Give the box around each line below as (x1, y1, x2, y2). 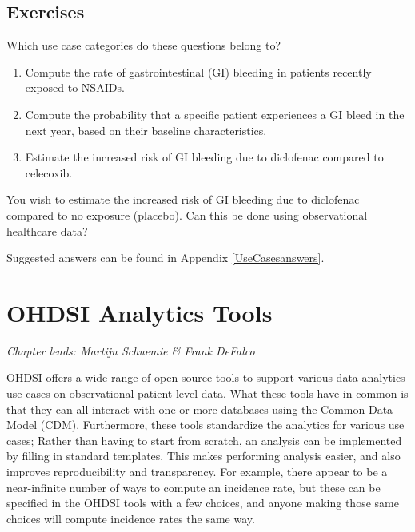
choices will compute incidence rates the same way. (6, 510, 255, 526)
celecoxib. (25, 164, 73, 181)
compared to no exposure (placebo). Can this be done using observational (6, 206, 368, 223)
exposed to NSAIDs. (25, 79, 125, 96)
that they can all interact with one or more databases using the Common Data (6, 400, 393, 417)
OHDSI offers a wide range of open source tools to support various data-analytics (6, 369, 405, 386)
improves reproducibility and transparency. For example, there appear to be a (6, 463, 388, 480)
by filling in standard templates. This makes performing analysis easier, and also (6, 447, 401, 464)
